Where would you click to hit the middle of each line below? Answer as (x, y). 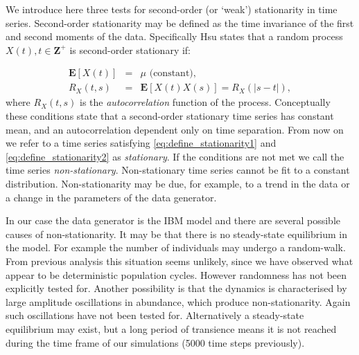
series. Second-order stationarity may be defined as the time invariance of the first (180, 22)
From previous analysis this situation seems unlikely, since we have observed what (179, 261)
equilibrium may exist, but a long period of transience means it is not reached (171, 328)
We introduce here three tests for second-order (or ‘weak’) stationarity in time (172, 9)
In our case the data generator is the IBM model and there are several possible (173, 220)
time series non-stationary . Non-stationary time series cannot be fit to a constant (178, 170)
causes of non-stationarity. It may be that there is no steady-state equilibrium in (176, 234)
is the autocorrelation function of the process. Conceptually (205, 102)
